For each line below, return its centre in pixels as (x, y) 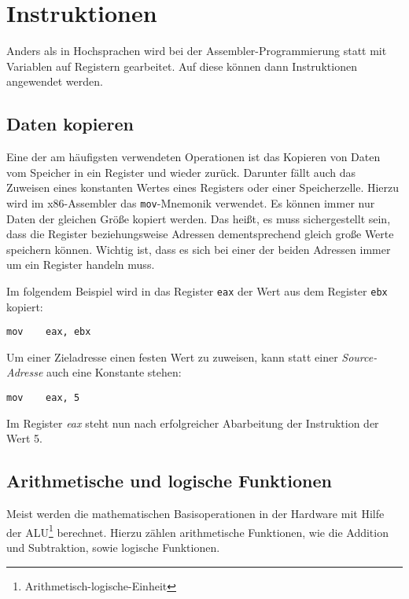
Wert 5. (24, 438)
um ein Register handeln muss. (81, 265)
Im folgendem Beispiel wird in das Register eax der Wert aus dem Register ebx (197, 290)
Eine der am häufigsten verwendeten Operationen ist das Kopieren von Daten (193, 157)
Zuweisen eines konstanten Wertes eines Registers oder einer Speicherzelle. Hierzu (203, 187)
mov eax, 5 (43, 398)
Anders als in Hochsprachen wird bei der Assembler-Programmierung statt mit (197, 51)
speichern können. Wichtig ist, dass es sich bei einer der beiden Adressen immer (199, 249)
